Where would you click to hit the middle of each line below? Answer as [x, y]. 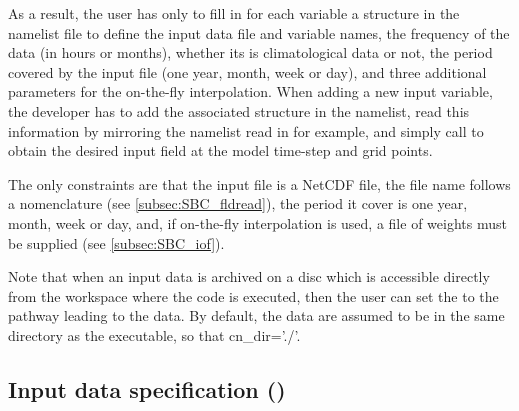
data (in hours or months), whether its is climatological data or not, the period [250, 52]
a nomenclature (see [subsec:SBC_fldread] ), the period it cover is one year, [238, 203]
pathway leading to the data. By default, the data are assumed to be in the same [256, 315]
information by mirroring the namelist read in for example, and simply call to [246, 130]
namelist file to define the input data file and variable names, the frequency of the [259, 32]
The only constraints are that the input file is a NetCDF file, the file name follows [259, 183]
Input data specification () [147, 388]
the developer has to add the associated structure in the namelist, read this [239, 110]
